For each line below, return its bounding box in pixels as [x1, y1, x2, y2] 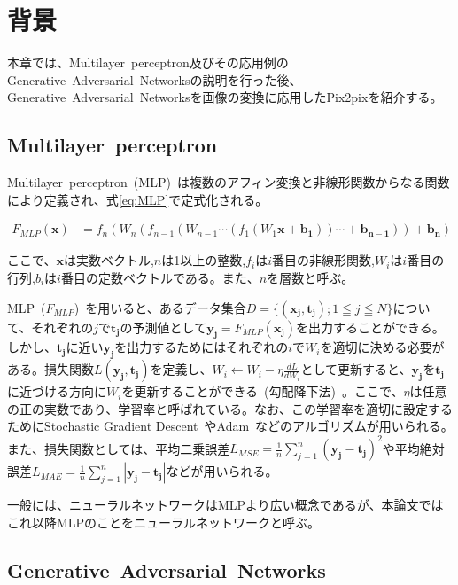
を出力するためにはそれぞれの [114, 338, 289, 356]
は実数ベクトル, [63, 251, 154, 269]
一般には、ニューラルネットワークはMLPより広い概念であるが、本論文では [7, 495, 444, 514]
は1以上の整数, [161, 251, 246, 269]
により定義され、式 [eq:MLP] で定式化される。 [7, 190, 268, 208]
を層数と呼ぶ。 [267, 268, 354, 286]
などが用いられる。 [166, 462, 278, 480]
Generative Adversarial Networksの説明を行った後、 [7, 70, 302, 89]
